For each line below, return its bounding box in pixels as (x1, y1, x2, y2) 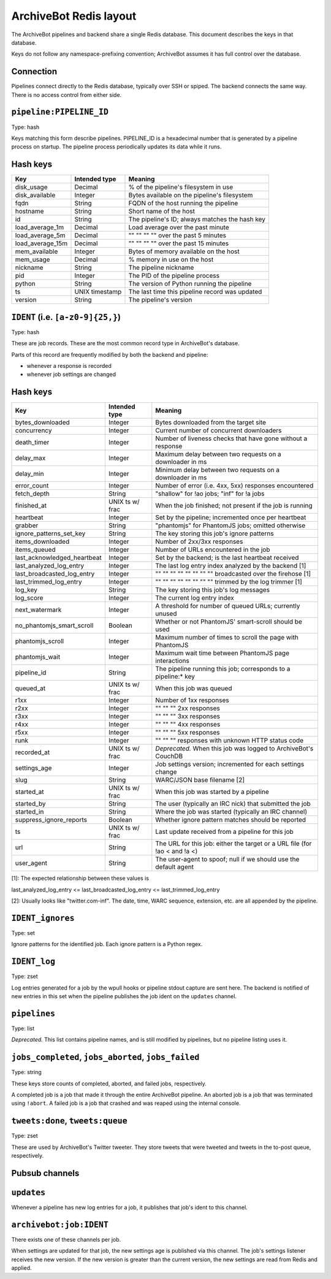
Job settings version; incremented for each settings (155, 760, 305, 769)
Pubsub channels (11, 1168, 80, 1178)
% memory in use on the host (128, 255, 214, 264)
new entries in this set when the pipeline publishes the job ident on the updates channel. (11, 992, 237, 999)
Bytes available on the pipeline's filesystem (128, 191, 253, 199)
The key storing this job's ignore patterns (155, 529, 274, 538)
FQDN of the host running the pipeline (128, 199, 238, 208)
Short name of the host (128, 207, 196, 216)
